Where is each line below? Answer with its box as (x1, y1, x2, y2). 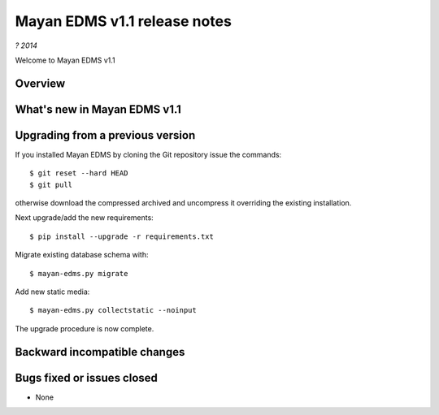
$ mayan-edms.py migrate (29, 269, 128, 278)
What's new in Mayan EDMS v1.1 (15, 102, 182, 116)
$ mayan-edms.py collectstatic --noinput (29, 305, 197, 315)
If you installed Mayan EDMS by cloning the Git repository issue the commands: (15, 149, 282, 159)
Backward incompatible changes (15, 345, 185, 359)
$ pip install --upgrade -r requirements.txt (29, 231, 215, 241)
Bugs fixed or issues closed (15, 370, 159, 385)
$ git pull (29, 179, 73, 189)
